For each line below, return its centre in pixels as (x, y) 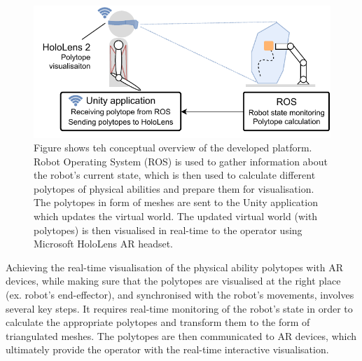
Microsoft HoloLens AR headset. (103, 244)
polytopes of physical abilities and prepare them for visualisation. (174, 188)
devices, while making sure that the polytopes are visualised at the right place (173, 281)
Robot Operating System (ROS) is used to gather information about (181, 161)
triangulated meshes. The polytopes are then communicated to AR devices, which (181, 335)
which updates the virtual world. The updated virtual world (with (176, 216)
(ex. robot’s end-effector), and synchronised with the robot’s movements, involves (180, 295)
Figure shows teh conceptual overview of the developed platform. (173, 148)
